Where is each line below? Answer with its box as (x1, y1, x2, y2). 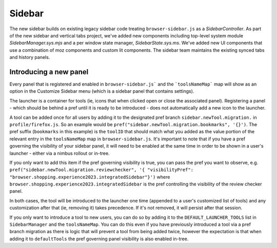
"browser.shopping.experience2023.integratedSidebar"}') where (9, 174, 170, 180)
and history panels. (9, 54, 50, 60)
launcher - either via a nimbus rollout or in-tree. (9, 150, 110, 156)
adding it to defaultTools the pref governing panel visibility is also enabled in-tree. (9, 236, 189, 242)
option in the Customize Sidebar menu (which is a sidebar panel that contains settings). (9, 88, 194, 94)
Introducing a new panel (9, 67, 89, 76)
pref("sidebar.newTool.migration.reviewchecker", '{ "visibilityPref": (9, 167, 194, 173)
